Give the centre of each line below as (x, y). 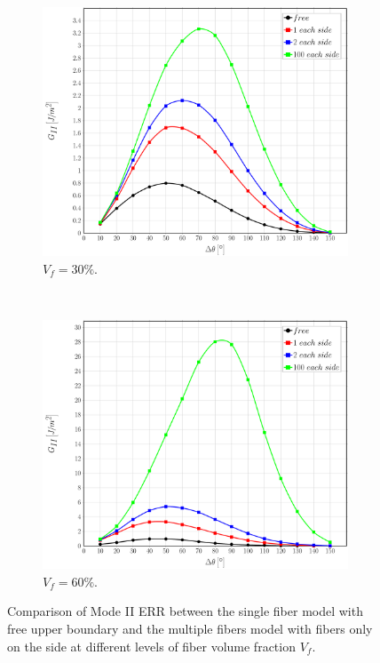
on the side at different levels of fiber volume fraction (151, 646)
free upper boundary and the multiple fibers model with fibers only (190, 628)
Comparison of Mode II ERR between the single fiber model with (185, 611)
